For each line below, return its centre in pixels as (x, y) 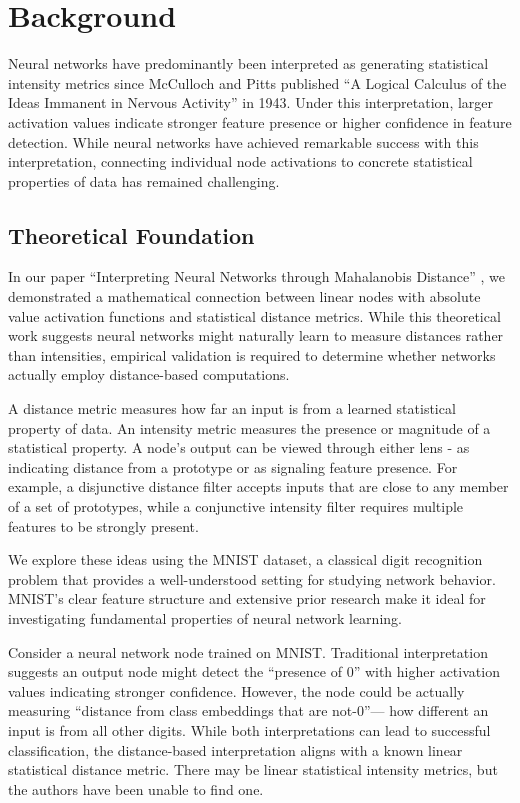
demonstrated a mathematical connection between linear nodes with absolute (244, 296)
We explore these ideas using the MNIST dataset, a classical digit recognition (245, 559)
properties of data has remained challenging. (144, 180)
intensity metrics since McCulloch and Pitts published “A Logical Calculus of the (257, 82)
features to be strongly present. (103, 525)
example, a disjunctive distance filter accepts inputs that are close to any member (258, 486)
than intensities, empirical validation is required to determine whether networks (252, 354)
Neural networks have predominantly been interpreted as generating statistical (248, 63)
